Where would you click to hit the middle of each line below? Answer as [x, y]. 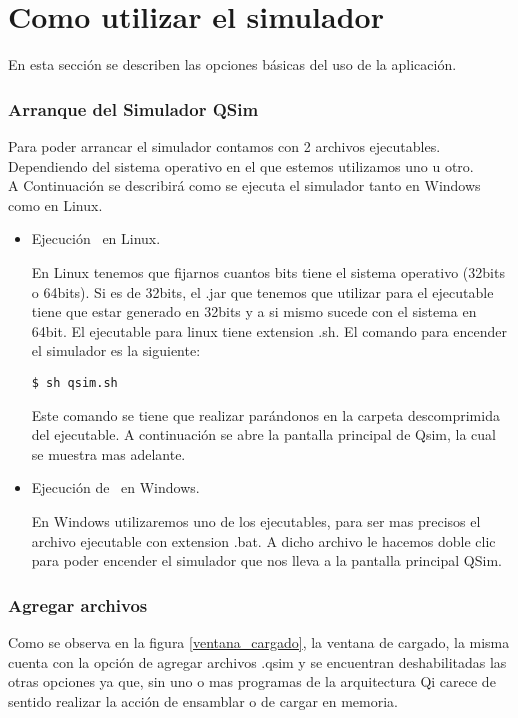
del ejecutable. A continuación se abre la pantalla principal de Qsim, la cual [263, 434]
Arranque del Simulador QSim [133, 108]
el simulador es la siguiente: [116, 350]
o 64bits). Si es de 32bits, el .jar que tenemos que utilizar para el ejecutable [262, 291]
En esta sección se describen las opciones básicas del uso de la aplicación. [232, 64]
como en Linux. [55, 204]
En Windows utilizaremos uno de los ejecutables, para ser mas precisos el [256, 520]
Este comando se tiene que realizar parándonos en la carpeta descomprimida [265, 414]
